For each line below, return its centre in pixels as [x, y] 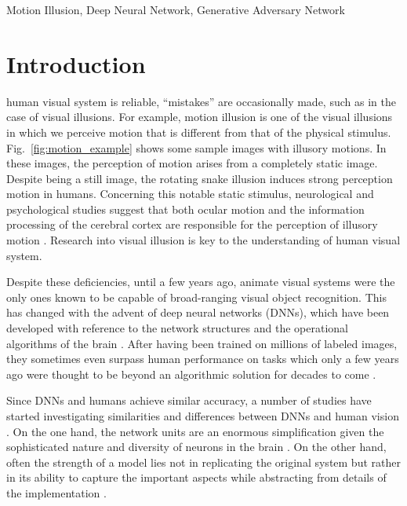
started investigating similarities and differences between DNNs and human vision [203, 416]
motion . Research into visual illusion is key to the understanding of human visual [203, 240]
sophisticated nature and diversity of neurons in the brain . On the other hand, [196, 447]
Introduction [76, 63]
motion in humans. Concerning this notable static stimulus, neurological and [190, 194]
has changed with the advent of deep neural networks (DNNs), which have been [198, 312]
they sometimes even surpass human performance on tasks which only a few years [203, 359]
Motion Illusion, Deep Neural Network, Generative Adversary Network [176, 9]
